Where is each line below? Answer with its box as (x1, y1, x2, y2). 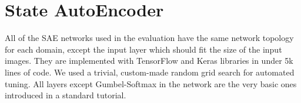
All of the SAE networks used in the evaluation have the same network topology (5, 32, 294, 44)
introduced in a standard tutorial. (5, 89, 126, 101)
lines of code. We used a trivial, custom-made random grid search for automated (5, 66, 295, 78)
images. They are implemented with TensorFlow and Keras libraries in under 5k (5, 54, 293, 67)
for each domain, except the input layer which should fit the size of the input (5, 43, 282, 55)
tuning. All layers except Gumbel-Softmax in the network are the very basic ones (5, 77, 297, 90)
